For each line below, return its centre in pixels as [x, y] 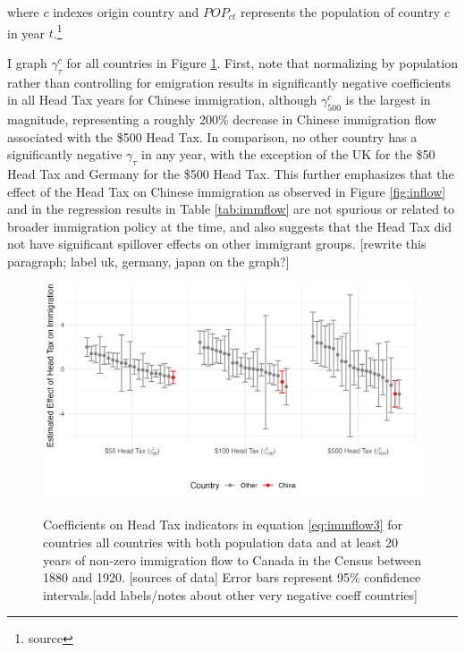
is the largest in [388, 100]
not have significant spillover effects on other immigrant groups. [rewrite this [217, 244]
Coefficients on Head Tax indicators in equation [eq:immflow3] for [223, 525]
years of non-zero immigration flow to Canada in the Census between [232, 559]
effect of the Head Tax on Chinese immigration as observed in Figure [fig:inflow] [227, 191]
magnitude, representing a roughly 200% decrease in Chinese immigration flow [222, 119]
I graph [27, 62]
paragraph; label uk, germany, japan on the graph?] [148, 261]
